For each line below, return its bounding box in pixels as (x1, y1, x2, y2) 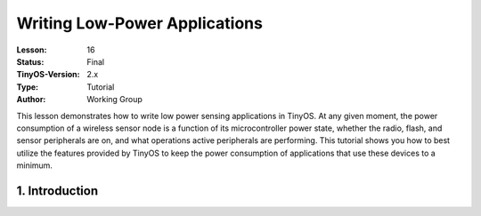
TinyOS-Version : (16, 69, 80, 80)
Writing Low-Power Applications (16, 13, 263, 33)
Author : (16, 94, 46, 105)
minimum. (16, 160, 53, 171)
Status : (16, 56, 45, 67)
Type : (16, 81, 39, 92)
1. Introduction (16, 183, 98, 198)
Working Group (86, 94, 143, 105)
